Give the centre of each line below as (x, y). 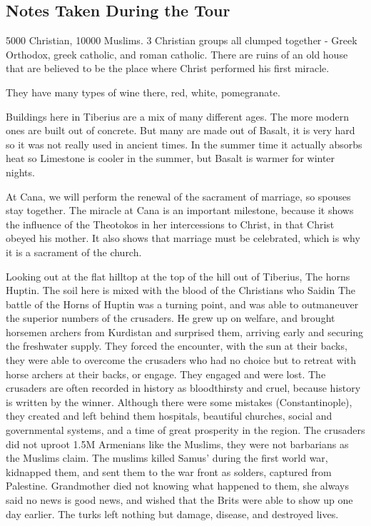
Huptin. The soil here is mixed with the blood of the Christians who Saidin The (181, 290)
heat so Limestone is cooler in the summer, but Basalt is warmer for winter (171, 158)
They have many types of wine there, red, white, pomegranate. (143, 92)
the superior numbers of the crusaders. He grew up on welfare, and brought (171, 318)
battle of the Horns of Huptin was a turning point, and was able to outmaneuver (182, 304)
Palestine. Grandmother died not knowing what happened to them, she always (177, 486)
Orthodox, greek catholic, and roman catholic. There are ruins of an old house (177, 54)
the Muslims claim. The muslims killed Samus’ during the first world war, (167, 458)
